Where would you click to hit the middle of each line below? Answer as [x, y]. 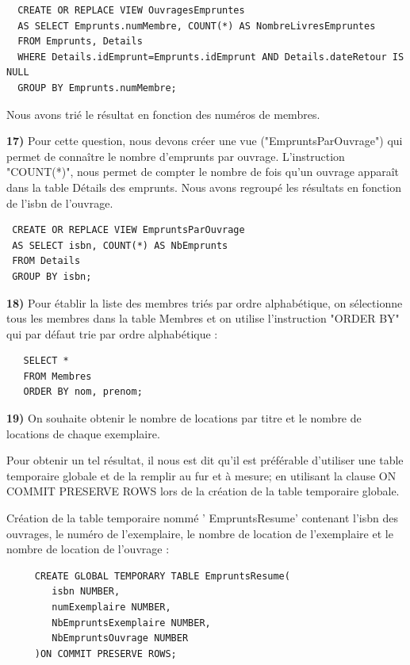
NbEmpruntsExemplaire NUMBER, [131, 623]
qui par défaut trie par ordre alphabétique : [112, 333]
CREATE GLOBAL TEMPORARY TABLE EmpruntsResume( [162, 576]
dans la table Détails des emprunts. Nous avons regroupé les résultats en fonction [204, 187]
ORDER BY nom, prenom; [83, 392]
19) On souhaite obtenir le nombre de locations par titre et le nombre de [184, 418]
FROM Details [46, 261]
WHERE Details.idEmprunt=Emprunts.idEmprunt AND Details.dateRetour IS [211, 57]
